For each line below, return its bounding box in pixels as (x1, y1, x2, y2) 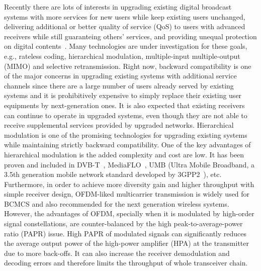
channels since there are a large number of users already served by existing (4, 80, 234, 91)
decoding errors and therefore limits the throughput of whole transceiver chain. (4, 257, 248, 268)
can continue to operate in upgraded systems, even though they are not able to (4, 110, 247, 120)
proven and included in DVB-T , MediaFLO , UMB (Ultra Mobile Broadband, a (4, 159, 254, 169)
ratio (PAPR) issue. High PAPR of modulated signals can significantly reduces (4, 228, 247, 238)
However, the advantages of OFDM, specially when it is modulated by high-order (4, 208, 254, 219)
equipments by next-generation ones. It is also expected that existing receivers (4, 100, 245, 110)
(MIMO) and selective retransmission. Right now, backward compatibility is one (4, 60, 251, 71)
